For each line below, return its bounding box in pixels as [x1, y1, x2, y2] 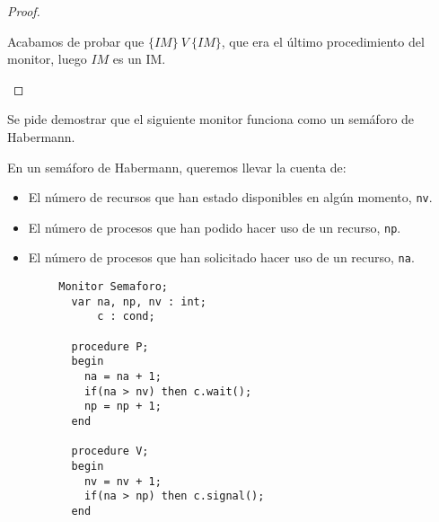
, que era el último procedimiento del [221, 31, 425, 50]
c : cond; [97, 310, 155, 323]
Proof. [7, 2, 40, 20]
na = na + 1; [83, 370, 162, 384]
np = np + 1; [83, 400, 162, 413]
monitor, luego [7, 49, 87, 68]
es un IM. [112, 49, 166, 68]
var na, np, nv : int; [71, 295, 206, 308]
